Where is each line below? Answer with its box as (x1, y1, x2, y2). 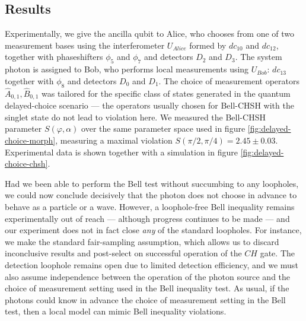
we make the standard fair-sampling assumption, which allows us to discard (5, 235, 279, 247)
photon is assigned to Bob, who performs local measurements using (5, 63, 249, 75)
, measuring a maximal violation (55, 134, 173, 147)
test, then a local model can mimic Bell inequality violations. (5, 305, 227, 317)
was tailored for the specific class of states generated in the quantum (42, 87, 291, 99)
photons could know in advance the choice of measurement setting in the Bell (5, 293, 286, 306)
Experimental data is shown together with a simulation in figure (5, 145, 238, 158)
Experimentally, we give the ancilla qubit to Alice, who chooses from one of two (5, 27, 295, 40)
